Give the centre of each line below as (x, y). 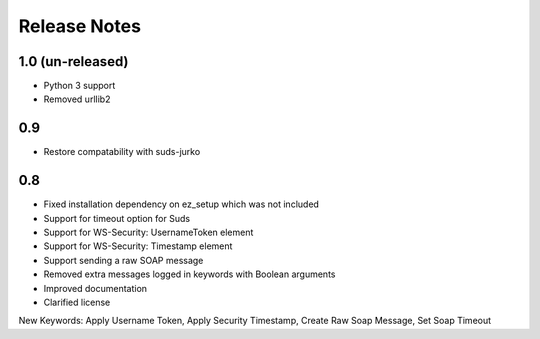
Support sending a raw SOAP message (123, 260)
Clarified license (77, 302)
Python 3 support (79, 86)
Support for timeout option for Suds (116, 218)
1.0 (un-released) (73, 61)
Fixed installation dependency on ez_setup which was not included (181, 204)
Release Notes (80, 26)
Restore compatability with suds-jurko (122, 152)
